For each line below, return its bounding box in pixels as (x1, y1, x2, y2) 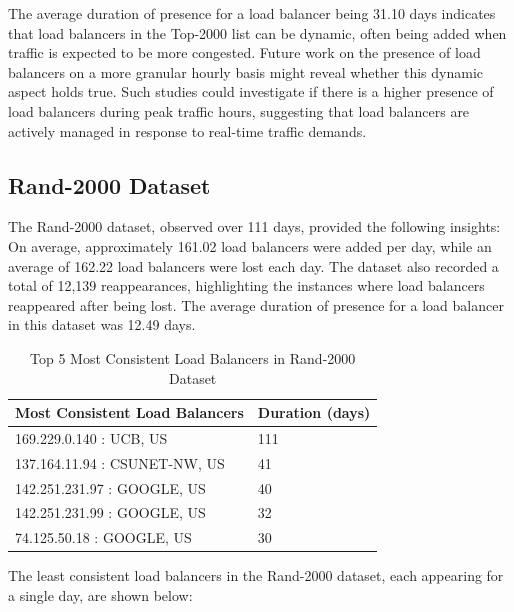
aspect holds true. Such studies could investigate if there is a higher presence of (8, 81, 494, 102)
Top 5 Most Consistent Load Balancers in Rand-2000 (30, 347, 356, 368)
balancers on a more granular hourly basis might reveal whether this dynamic (8, 61, 484, 82)
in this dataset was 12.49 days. (8, 314, 196, 335)
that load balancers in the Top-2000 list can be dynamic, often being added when (8, 22, 507, 43)
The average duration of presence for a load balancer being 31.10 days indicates (8, 3, 496, 23)
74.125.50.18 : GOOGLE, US (15, 527, 192, 548)
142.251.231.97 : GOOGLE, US (15, 477, 206, 498)
